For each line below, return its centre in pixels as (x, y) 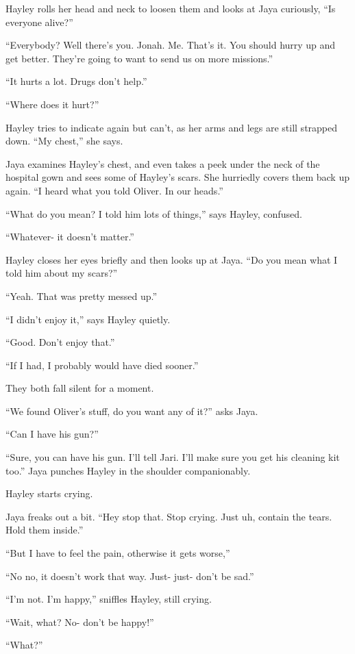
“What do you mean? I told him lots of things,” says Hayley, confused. (154, 213)
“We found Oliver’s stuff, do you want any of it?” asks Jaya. (132, 411)
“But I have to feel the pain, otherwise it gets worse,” (118, 553)
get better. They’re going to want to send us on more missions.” (139, 58)
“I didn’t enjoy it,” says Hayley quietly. (88, 319)
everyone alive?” (39, 22)
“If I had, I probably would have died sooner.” (102, 365)
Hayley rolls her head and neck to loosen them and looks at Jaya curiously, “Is (171, 8)
